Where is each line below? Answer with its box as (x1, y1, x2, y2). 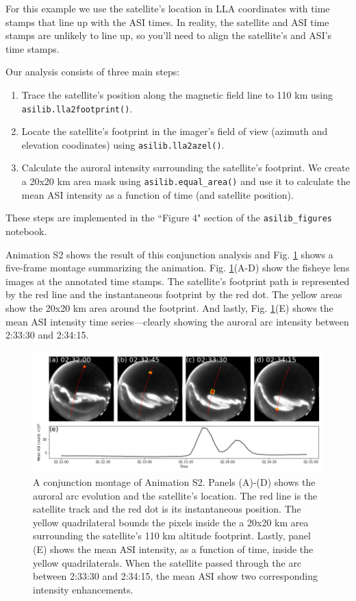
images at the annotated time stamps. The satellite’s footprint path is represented (5, 273, 350, 288)
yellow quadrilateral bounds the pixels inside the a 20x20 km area (33, 515, 309, 529)
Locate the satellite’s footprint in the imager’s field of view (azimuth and (21, 124, 328, 138)
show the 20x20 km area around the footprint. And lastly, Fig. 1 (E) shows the (5, 300, 333, 315)
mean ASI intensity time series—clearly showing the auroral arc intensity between (5, 314, 349, 328)
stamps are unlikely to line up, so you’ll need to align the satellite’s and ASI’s (5, 28, 332, 42)
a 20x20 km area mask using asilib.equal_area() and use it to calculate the (21, 174, 351, 188)
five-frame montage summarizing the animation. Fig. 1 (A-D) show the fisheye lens (5, 260, 350, 275)
